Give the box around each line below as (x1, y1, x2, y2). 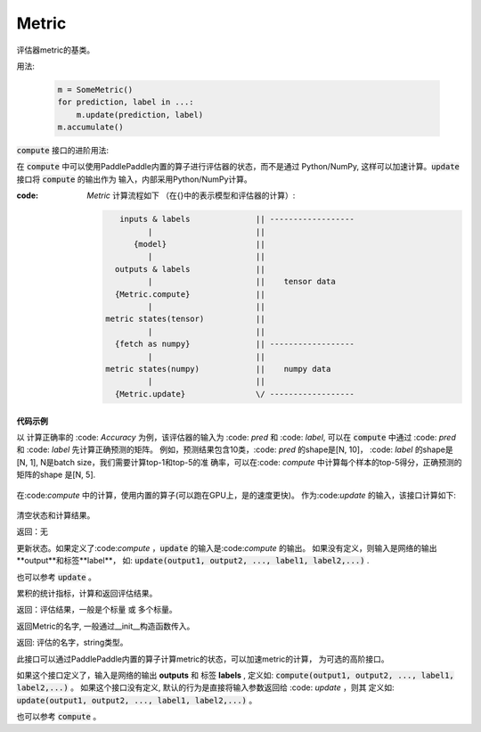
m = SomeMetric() (57, 85, 134, 95)
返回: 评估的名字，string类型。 (16, 637, 128, 648)
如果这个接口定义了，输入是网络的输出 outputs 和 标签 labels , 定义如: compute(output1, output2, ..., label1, (16, 670, 454, 680)
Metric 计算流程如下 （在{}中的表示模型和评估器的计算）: (86, 190, 296, 201)
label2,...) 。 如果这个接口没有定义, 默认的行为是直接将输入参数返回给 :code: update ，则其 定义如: (16, 682, 395, 693)
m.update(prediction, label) (76, 110, 204, 119)
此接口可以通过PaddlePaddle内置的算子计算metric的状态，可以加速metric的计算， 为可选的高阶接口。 (16, 654, 389, 664)
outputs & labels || (114, 264, 266, 274)
